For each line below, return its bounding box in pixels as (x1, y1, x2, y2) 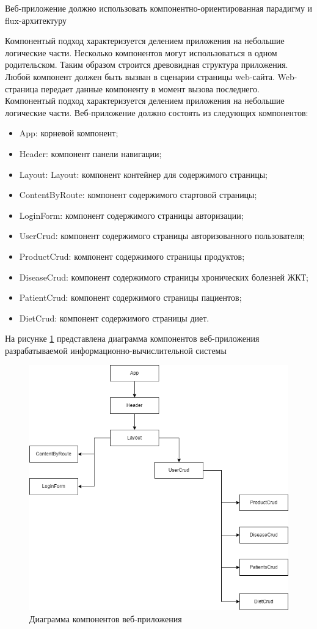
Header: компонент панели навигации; (19, 147, 162, 160)
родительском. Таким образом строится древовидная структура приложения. (5, 58, 288, 71)
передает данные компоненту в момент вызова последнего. (41, 82, 260, 95)
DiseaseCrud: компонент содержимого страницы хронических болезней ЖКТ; (19, 270, 308, 283)
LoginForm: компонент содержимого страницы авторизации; (19, 208, 244, 221)
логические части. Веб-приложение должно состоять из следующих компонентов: (5, 106, 308, 119)
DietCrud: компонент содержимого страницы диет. (19, 311, 210, 324)
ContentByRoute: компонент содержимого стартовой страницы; (19, 188, 257, 201)
